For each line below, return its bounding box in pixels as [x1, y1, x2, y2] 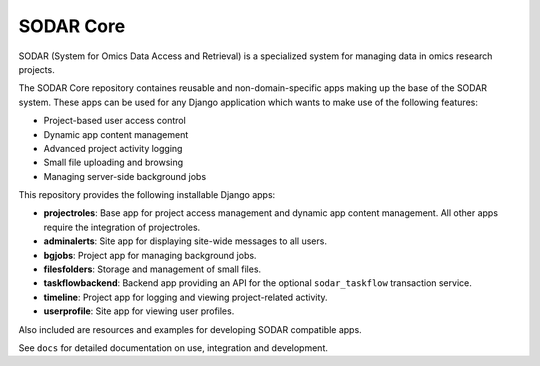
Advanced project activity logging [43, 142, 183, 154]
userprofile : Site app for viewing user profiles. [43, 305, 235, 317]
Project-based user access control [43, 115, 187, 127]
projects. [18, 63, 55, 75]
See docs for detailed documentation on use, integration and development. [18, 341, 329, 354]
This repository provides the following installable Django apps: [18, 189, 276, 201]
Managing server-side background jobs [43, 170, 207, 182]
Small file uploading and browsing [43, 156, 184, 169]
